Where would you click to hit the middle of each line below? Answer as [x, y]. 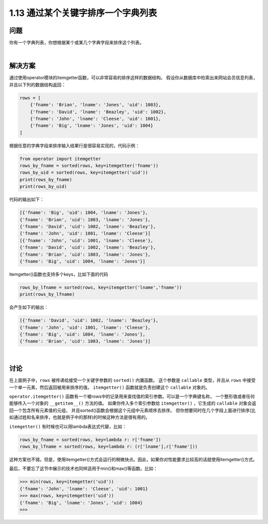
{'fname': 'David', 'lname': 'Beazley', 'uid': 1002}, [98, 112]
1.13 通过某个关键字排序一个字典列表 [83, 13]
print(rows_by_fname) [46, 179]
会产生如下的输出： [29, 307]
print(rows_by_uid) [43, 187]
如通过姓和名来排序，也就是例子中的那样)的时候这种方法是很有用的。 [80, 417]
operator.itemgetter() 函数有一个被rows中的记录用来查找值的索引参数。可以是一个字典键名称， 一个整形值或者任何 [132, 396]
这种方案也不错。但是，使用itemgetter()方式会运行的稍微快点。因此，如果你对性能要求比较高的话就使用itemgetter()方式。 [133, 459]
